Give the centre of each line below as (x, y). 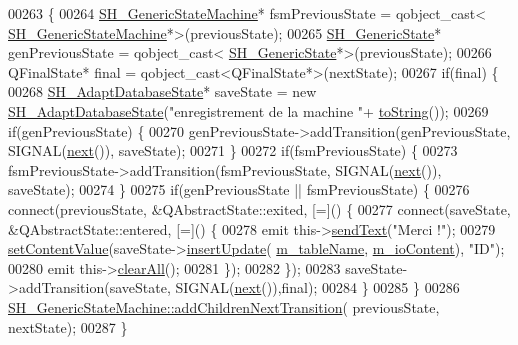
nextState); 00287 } (68, 326)
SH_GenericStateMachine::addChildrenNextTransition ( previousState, (224, 306)
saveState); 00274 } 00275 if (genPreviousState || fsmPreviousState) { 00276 (239, 189)
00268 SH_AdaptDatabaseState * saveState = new (162, 91)
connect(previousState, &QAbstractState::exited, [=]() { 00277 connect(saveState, (259, 208)
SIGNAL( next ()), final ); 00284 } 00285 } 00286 (317, 287)
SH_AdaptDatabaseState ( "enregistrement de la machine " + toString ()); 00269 (248, 110)
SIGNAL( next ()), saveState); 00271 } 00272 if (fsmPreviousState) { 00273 (233, 150)
